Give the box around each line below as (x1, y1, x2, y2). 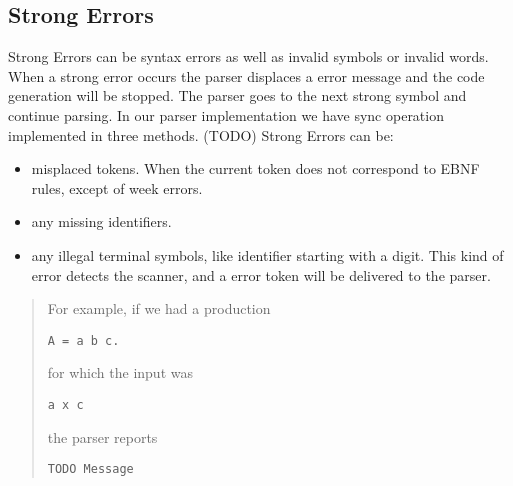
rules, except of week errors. (31, 177, 203, 198)
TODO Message (47, 462, 134, 477)
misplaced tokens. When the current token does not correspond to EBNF (31, 158, 480, 179)
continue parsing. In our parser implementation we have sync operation (8, 104, 444, 125)
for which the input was (47, 362, 193, 383)
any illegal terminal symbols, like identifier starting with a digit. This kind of (31, 244, 504, 265)
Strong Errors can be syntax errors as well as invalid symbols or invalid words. (8, 46, 489, 67)
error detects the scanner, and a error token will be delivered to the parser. (31, 264, 491, 285)
